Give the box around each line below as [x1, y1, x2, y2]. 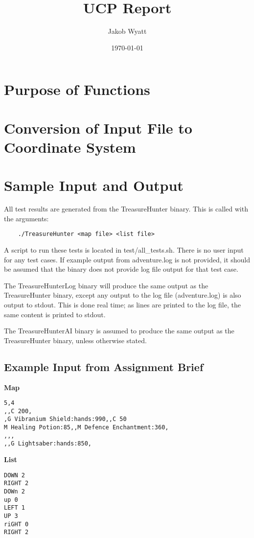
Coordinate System [4, 137, 136, 157]
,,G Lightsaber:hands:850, [4, 440, 92, 447]
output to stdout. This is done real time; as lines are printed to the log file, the [4, 300, 241, 309]
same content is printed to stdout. [4, 309, 106, 319]
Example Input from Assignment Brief [4, 359, 204, 374]
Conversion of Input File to [4, 117, 192, 138]
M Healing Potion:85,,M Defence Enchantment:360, [4, 424, 169, 431]
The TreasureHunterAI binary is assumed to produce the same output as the [4, 326, 234, 336]
